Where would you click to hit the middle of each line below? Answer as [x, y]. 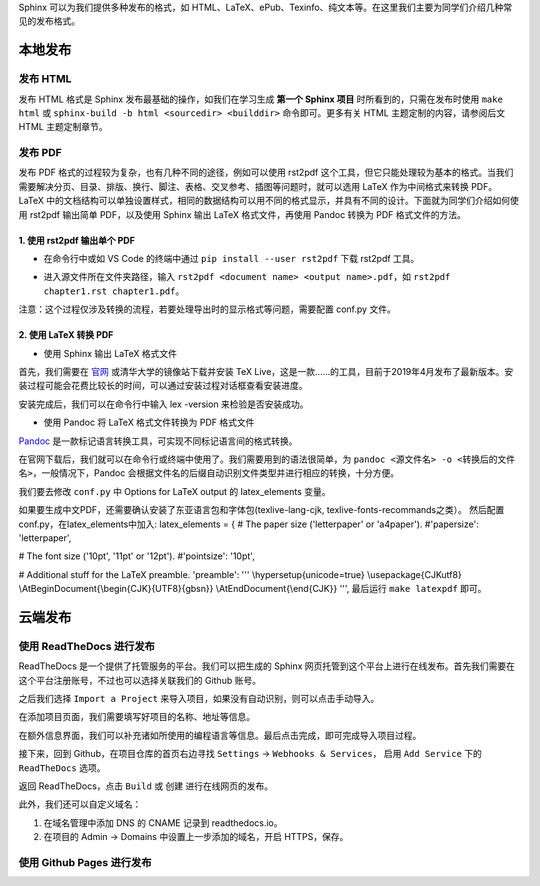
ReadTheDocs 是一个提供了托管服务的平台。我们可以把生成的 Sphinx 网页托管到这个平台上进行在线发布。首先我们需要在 [266, 666]
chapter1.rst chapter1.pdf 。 [114, 291]
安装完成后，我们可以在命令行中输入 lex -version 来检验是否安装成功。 [163, 404]
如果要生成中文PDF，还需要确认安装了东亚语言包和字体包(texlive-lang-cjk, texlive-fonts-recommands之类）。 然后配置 [261, 510]
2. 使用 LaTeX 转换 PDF [66, 335]
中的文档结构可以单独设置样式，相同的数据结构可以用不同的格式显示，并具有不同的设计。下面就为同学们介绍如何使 [283, 201]
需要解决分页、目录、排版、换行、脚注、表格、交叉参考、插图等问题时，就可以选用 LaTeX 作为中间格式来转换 [243, 186]
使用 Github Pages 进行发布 [85, 862]
